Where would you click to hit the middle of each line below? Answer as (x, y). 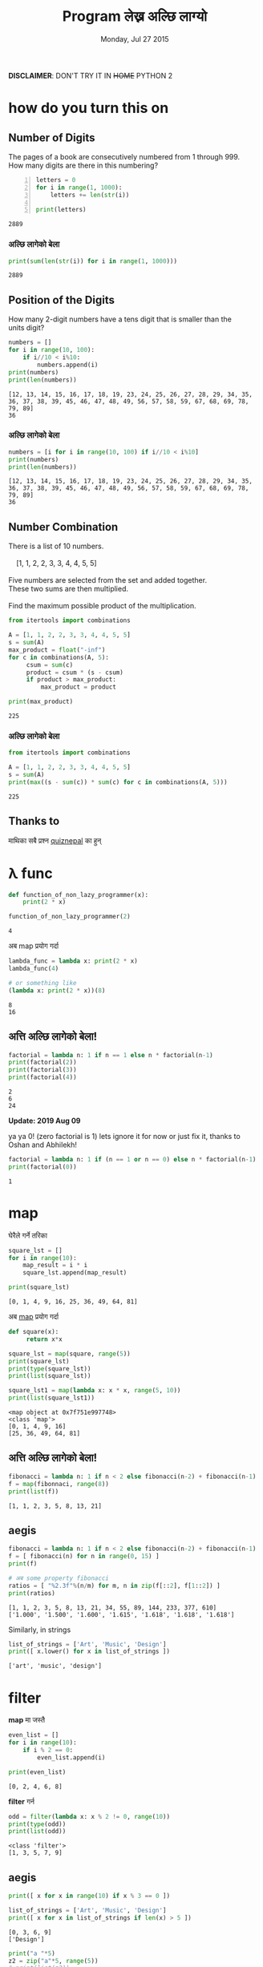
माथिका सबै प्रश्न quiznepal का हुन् (55, 840)
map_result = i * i (55, 1266)
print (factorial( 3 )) (43, 1070)
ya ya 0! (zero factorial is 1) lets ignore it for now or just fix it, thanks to (124, 1137)
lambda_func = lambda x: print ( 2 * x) (73, 961)
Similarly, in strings (40, 1630)
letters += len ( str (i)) (90, 195)
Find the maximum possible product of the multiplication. (102, 606)
